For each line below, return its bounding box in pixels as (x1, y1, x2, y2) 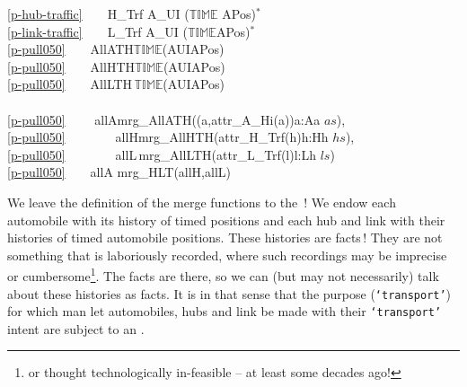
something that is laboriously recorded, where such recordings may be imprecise (7, 245, 447, 264)
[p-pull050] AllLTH (7, 75, 133, 93)
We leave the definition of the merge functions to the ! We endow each (7, 192, 396, 211)
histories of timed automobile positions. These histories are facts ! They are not (7, 228, 443, 247)
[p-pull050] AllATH (7, 40, 134, 58)
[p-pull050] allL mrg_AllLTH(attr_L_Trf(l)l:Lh (7, 145, 316, 163)
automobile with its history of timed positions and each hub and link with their (7, 210, 445, 229)
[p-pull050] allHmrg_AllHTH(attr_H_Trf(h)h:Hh (7, 128, 329, 146)
